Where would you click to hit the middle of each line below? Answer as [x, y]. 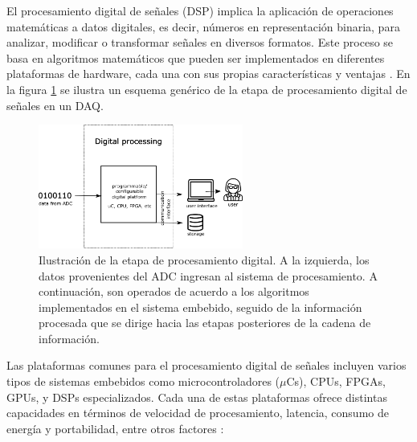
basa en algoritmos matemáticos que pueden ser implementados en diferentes [196, 57]
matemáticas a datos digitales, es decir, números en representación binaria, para [203, 26]
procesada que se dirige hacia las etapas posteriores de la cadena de [205, 323]
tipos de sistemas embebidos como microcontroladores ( [143, 381]
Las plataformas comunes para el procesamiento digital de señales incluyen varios [206, 365]
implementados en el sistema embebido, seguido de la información [200, 307]
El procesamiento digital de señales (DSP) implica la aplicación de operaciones [200, 10]
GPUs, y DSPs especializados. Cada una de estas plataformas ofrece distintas [197, 397]
